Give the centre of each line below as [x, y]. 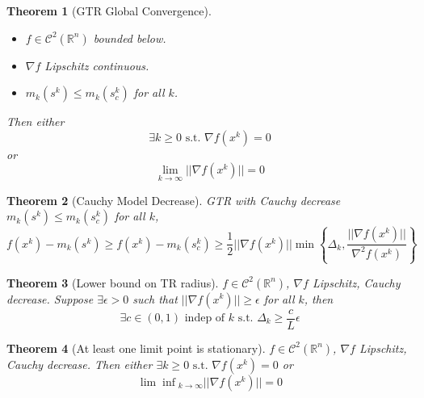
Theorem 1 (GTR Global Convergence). [109, 10]
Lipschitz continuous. [97, 65]
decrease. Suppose [50, 298]
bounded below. [130, 38]
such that [155, 298]
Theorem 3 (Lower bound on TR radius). [113, 282]
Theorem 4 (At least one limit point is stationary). [136, 348]
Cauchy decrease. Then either [80, 364]
